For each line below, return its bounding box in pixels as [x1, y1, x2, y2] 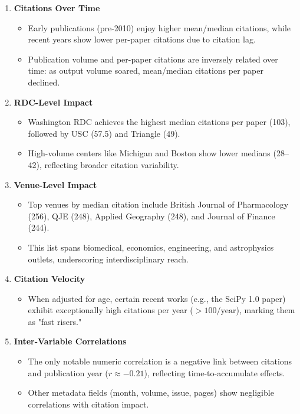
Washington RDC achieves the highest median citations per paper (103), [28, 116, 291, 128]
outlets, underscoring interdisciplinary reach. [28, 252, 189, 265]
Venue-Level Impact [14, 178, 97, 190]
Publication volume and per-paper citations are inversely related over [28, 52, 278, 65]
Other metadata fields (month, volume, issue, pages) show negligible [28, 386, 274, 399]
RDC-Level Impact [14, 96, 93, 108]
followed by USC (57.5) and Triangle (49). [28, 127, 180, 139]
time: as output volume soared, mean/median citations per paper [28, 64, 263, 77]
